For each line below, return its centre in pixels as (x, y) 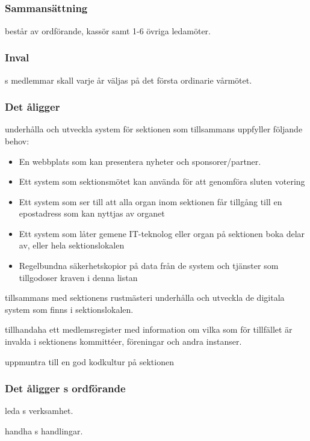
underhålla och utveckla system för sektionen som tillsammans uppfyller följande (154, 129)
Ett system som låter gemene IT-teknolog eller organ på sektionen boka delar (162, 233)
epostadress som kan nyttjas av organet (92, 213)
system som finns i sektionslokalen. (69, 309)
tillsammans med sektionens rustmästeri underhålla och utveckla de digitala (145, 298)
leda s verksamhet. (39, 411)
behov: (17, 140)
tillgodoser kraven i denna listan (78, 277)
